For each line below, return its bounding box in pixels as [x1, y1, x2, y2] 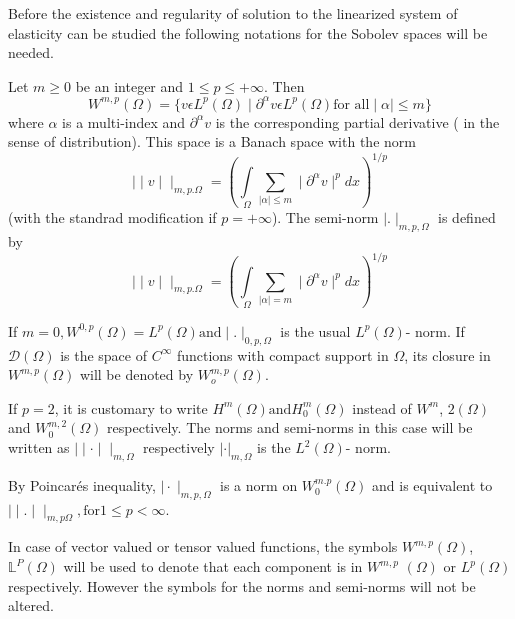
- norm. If [405, 320, 465, 341]
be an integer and [75, 75, 184, 96]
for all [333, 97, 370, 112]
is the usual [280, 320, 351, 341]
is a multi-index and [62, 111, 186, 132]
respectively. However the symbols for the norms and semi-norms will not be [8, 575, 476, 596]
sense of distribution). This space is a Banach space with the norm [8, 131, 416, 152]
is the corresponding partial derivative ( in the [215, 111, 500, 132]
